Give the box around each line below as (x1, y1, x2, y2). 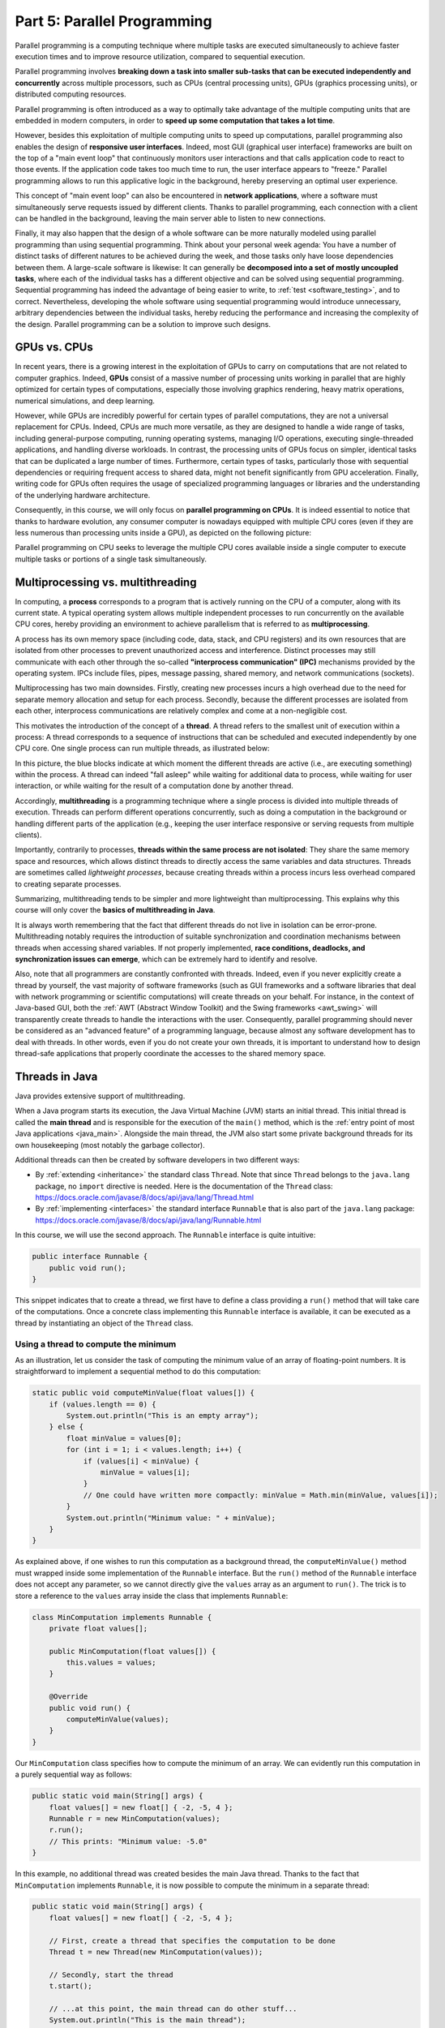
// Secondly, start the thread (49, 1970, 173, 1979)
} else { (49, 1422, 84, 1432)
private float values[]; (49, 1623, 148, 1633)
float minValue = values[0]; (66, 1433, 182, 1443)
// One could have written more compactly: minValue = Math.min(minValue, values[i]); (83, 1490, 439, 1500)
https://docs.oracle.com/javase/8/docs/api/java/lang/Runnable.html (35, 1215, 262, 1225)
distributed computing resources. (15, 89, 126, 99)
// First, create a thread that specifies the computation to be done (49, 1936, 336, 1945)
